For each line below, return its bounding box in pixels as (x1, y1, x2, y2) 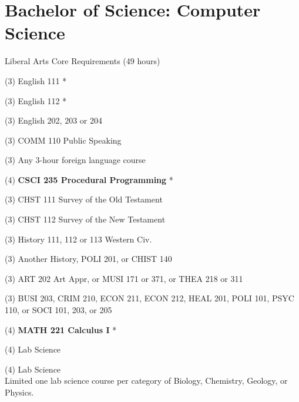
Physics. (5, 386, 34, 398)
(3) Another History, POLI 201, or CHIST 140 (5, 253, 172, 265)
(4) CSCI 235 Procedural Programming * (5, 173, 173, 185)
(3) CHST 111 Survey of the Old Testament (5, 193, 163, 205)
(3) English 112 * (5, 94, 67, 107)
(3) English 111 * (5, 74, 67, 87)
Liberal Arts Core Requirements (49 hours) (5, 55, 160, 67)
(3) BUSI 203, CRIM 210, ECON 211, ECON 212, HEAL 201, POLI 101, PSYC (5, 292, 294, 304)
